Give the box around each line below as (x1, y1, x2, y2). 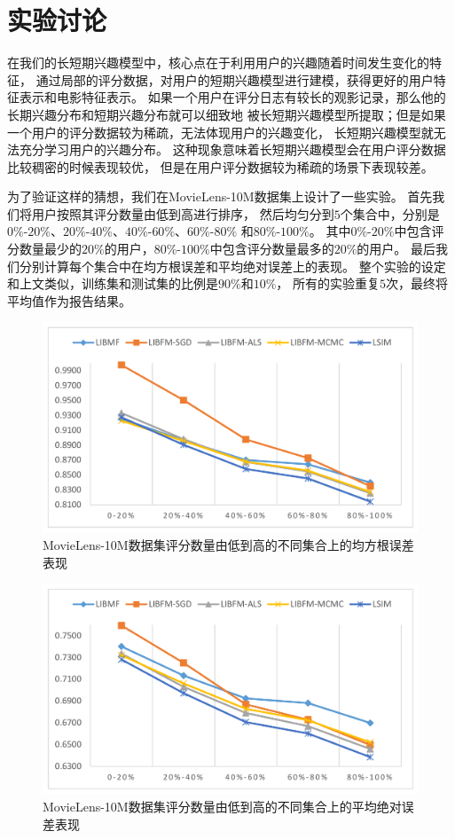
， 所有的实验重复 (276, 274, 380, 293)
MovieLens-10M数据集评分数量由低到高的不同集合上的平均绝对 (43, 797, 402, 816)
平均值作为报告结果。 (7, 291, 131, 310)
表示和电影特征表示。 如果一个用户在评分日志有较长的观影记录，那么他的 (19, 88, 446, 106)
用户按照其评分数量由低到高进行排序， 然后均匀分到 (31, 204, 334, 223)
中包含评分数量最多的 (209, 239, 334, 258)
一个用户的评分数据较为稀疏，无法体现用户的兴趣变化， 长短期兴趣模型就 (7, 122, 434, 141)
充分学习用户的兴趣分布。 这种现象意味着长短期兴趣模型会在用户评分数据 (19, 140, 446, 159)
